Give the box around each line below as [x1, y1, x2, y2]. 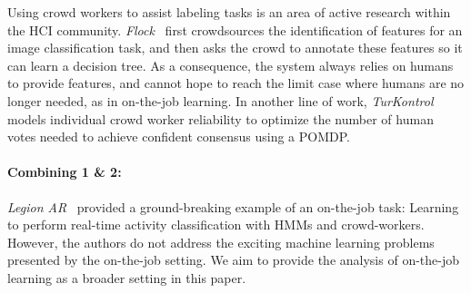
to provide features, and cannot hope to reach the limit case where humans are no [7, 73, 465, 93]
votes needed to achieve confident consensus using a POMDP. [7, 127, 351, 146]
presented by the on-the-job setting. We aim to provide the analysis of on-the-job [7, 250, 459, 269]
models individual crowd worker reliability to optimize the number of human [7, 109, 434, 128]
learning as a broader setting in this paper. [7, 268, 246, 287]
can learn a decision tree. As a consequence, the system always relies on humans [7, 55, 454, 74]
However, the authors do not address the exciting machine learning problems [7, 232, 435, 251]
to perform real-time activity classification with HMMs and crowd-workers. [7, 215, 425, 234]
